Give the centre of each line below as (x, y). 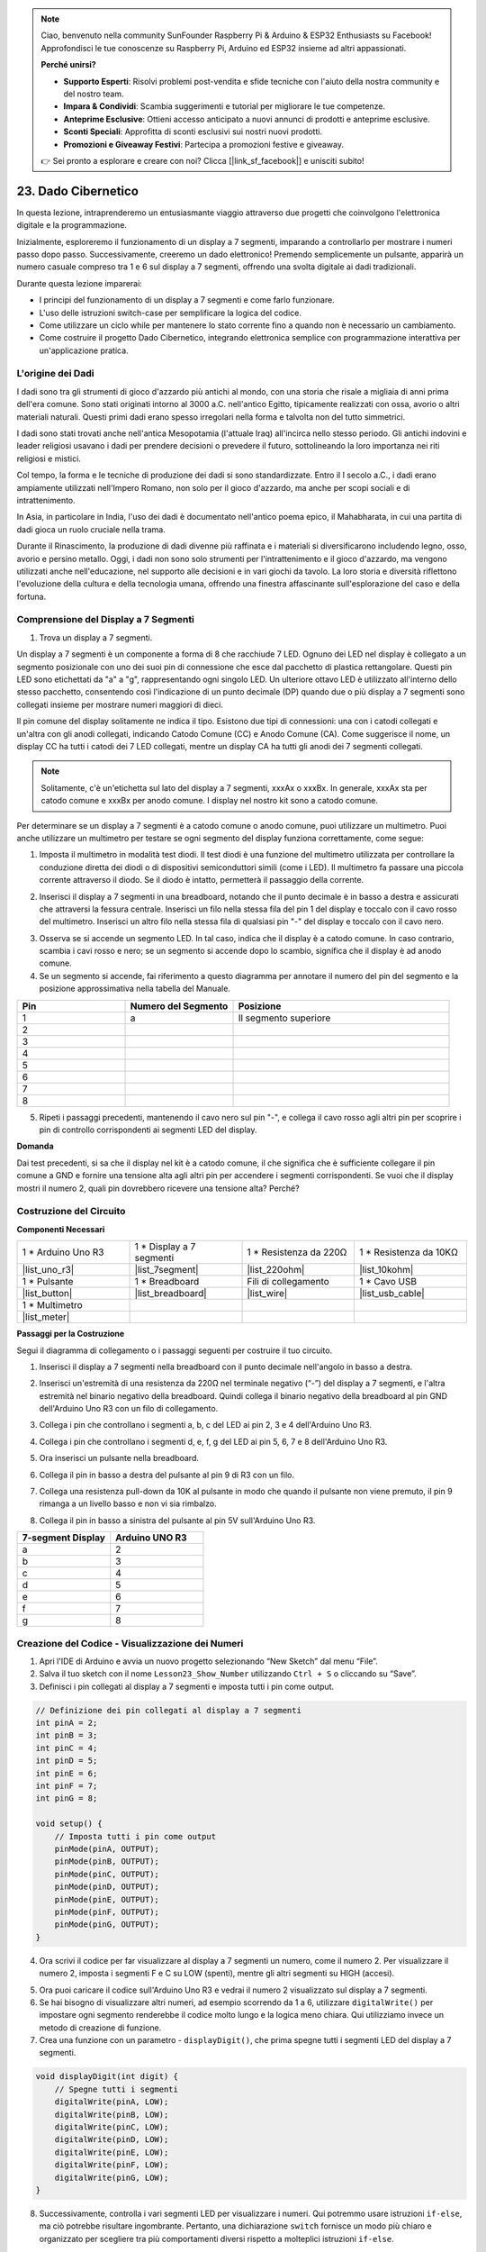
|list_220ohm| (276, 1270)
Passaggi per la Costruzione (71, 1334)
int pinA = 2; (67, 1723)
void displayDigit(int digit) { (107, 2077)
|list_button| (47, 1294)
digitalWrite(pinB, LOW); (112, 2114)
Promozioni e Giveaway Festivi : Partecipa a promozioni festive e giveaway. (203, 144)
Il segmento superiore (284, 1018)
